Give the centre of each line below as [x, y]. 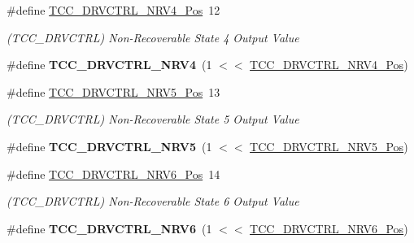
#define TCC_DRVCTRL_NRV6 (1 [109, 228]
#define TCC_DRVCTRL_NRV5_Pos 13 [113, 91]
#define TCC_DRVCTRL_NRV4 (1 [109, 65]
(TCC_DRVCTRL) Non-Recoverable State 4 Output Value [153, 37]
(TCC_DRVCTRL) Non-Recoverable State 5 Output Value [153, 119]
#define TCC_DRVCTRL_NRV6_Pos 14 [113, 174]
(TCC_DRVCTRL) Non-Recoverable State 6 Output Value [153, 201]
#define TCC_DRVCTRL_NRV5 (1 [109, 146]
